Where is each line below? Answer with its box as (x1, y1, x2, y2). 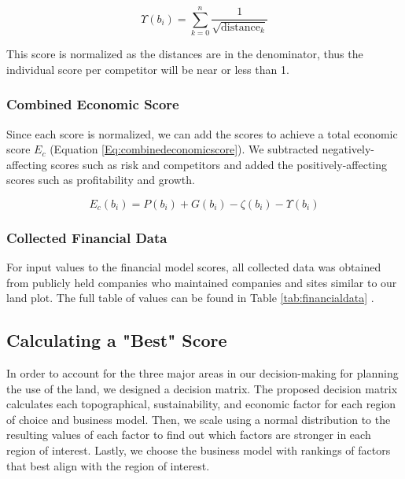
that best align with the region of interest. (6, 457, 210, 473)
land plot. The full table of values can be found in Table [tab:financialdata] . (6, 289, 374, 306)
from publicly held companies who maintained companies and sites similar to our (6, 274, 397, 290)
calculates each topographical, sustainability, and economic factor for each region (6, 396, 396, 412)
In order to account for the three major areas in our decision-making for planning (6, 365, 399, 381)
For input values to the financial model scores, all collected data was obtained (6, 259, 381, 275)
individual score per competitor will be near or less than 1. (6, 61, 289, 77)
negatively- (322, 141, 375, 157)
